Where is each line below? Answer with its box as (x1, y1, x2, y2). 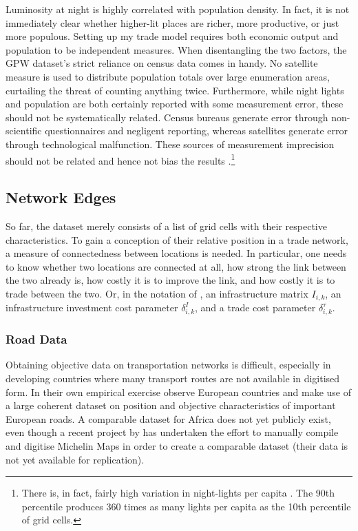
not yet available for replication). (6, 452, 145, 466)
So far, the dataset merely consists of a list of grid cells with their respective (6, 218, 327, 233)
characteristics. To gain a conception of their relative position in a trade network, (6, 232, 348, 247)
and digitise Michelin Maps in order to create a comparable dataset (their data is (6, 438, 348, 452)
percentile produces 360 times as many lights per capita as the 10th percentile (21, 499, 351, 513)
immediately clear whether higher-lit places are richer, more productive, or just (6, 15, 339, 30)
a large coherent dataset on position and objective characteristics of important (6, 398, 336, 413)
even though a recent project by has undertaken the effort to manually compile (6, 425, 339, 439)
